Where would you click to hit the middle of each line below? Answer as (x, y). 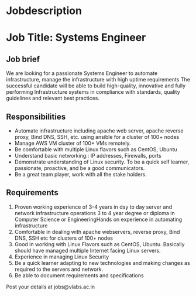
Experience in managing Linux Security (62, 257)
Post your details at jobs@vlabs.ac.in (51, 287)
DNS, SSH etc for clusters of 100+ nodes (63, 238)
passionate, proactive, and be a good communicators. (80, 168)
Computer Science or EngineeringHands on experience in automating (98, 219)
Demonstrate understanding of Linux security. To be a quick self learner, (102, 162)
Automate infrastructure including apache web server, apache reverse (99, 131)
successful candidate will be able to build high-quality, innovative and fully (96, 86)
